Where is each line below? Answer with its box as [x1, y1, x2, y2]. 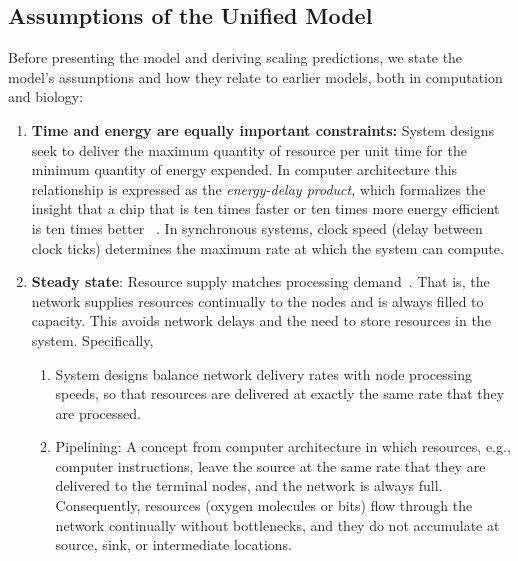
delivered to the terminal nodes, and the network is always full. [55, 475, 443, 496]
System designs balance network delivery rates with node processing [55, 363, 472, 384]
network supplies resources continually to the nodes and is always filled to [31, 290, 484, 311]
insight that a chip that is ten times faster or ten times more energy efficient [31, 198, 500, 219]
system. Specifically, [31, 329, 154, 350]
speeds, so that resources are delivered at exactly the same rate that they [55, 383, 505, 404]
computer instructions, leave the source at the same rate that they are [55, 455, 486, 476]
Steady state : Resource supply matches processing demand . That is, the [31, 271, 490, 292]
